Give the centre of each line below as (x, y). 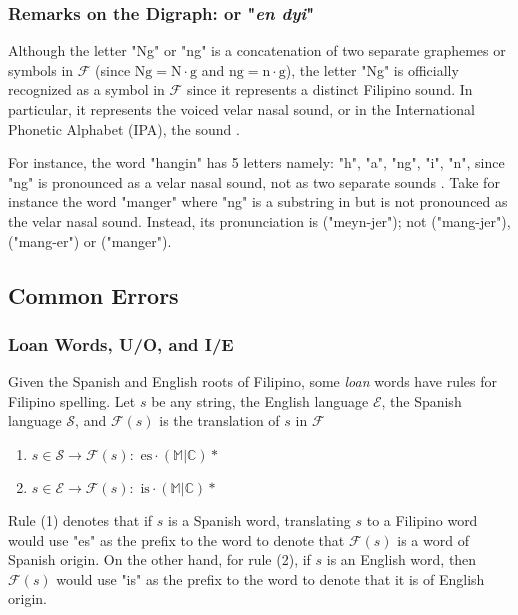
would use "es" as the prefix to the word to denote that (176, 539)
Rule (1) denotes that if (80, 519)
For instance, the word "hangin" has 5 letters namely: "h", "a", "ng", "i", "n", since (256, 162)
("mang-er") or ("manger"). (90, 240)
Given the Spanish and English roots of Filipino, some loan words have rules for (252, 381)
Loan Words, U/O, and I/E (121, 343)
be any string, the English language (260, 400)
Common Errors (93, 294)
